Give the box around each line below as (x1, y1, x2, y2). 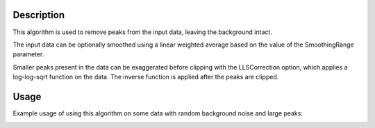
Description (12, 9, 65, 21)
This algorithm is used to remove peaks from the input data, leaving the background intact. (12, 28, 272, 36)
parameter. (12, 50, 44, 58)
